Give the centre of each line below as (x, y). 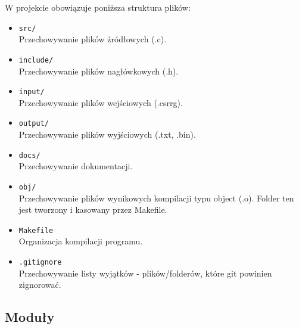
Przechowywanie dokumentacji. (76, 166)
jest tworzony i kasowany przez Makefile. (93, 209)
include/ (36, 60)
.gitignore (40, 262)
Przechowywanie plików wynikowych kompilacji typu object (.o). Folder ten (156, 198)
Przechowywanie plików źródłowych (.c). (93, 39)
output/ (34, 124)
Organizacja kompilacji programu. (81, 241)
